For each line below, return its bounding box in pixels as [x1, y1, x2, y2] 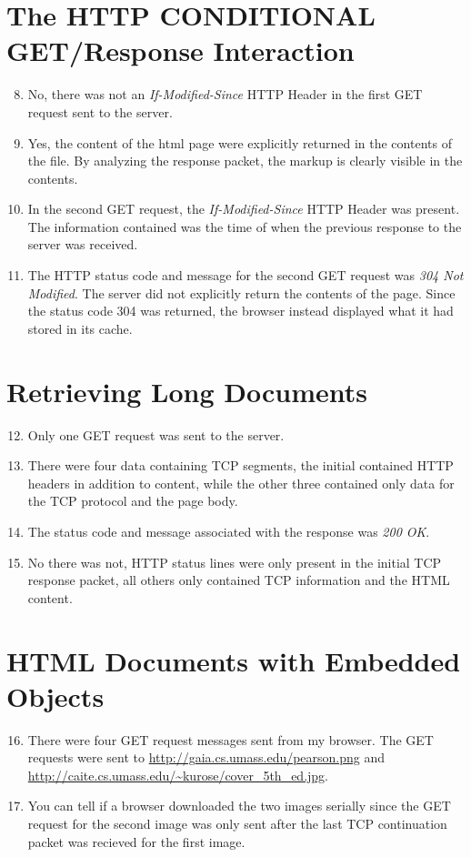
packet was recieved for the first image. [27, 832, 246, 851]
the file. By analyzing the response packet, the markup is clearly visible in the [27, 151, 463, 170]
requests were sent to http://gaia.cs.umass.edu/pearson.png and [27, 748, 386, 767]
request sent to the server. [27, 102, 173, 121]
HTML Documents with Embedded [6, 641, 461, 679]
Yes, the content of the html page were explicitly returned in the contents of [27, 133, 452, 152]
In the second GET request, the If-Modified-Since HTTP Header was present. [27, 199, 460, 218]
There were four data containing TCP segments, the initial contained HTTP [27, 456, 454, 475]
